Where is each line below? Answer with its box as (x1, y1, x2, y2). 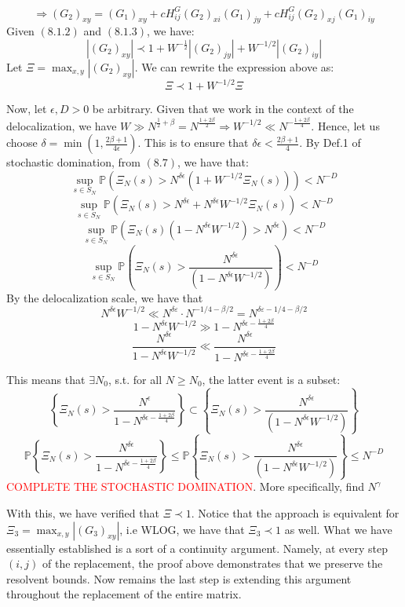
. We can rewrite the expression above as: (134, 58, 334, 75)
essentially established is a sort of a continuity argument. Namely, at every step (6, 539, 388, 556)
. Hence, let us (311, 117, 380, 133)
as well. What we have (284, 521, 392, 537)
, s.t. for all (108, 371, 162, 388)
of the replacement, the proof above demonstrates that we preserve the (42, 555, 383, 572)
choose (6, 134, 38, 151)
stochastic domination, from (6, 154, 140, 170)
